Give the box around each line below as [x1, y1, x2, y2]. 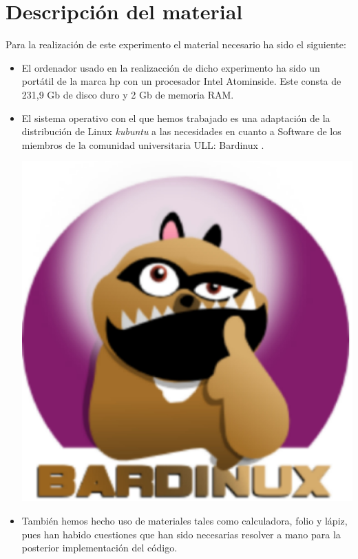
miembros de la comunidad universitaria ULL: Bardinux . [21, 137, 264, 152]
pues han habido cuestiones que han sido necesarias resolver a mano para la [21, 527, 341, 541]
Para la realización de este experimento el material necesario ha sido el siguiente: [6, 37, 346, 52]
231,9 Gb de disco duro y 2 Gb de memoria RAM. [21, 87, 234, 101]
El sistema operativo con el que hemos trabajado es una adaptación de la [21, 110, 330, 125]
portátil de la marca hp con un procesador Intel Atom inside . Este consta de [21, 74, 341, 88]
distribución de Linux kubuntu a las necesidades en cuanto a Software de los [21, 124, 341, 139]
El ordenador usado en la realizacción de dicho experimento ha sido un [21, 60, 320, 74]
